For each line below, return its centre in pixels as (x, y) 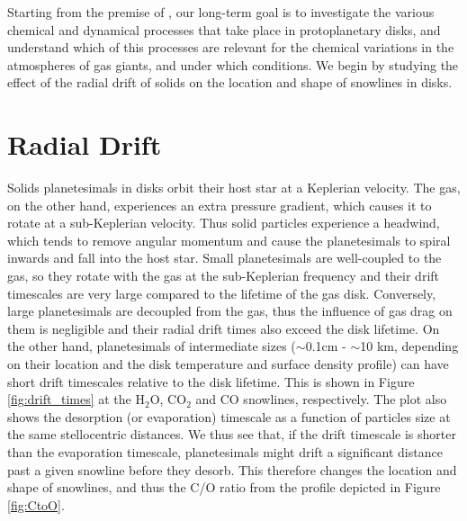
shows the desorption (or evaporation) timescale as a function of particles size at (229, 416)
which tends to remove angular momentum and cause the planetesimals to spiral (229, 240)
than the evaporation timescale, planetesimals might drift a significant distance (225, 452)
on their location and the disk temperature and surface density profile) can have (228, 364)
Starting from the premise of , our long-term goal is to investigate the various (221, 12)
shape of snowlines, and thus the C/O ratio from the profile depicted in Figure (224, 487)
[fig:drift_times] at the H (76, 399)
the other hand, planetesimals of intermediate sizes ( (152, 346)
